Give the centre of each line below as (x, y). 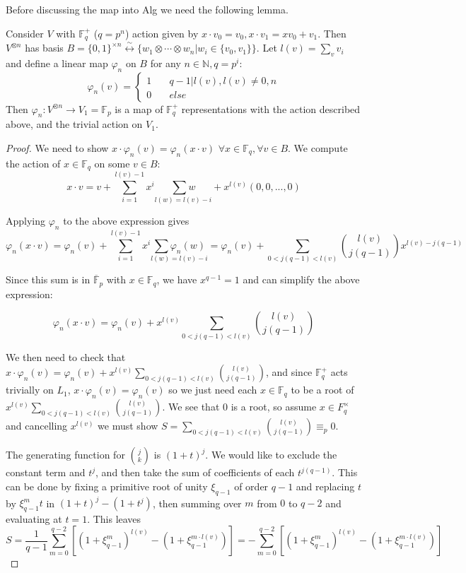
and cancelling (37, 426)
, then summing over (197, 503)
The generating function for (65, 455)
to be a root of (322, 390)
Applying (26, 221)
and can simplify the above (301, 279)
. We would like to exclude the (271, 455)
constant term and (46, 472)
